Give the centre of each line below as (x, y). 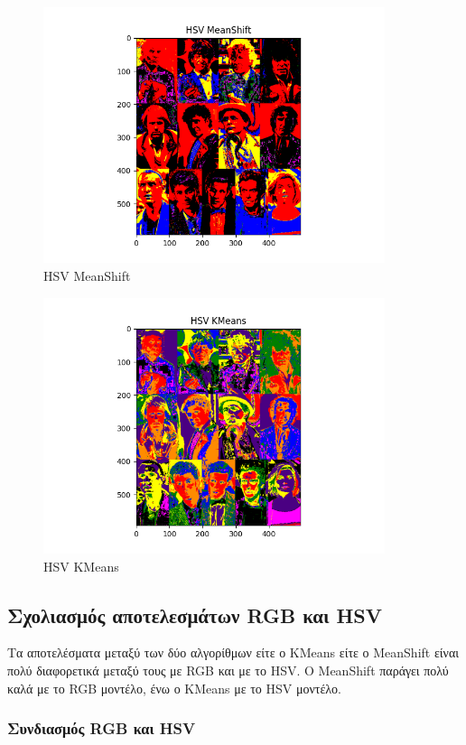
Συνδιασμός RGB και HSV (102, 728)
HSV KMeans (81, 566)
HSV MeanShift (87, 276)
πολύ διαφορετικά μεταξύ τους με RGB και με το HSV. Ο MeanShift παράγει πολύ (228, 670)
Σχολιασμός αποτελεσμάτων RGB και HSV (195, 615)
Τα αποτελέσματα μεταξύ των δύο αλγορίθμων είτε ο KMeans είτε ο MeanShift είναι (233, 652)
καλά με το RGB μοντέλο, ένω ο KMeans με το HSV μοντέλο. (175, 688)
